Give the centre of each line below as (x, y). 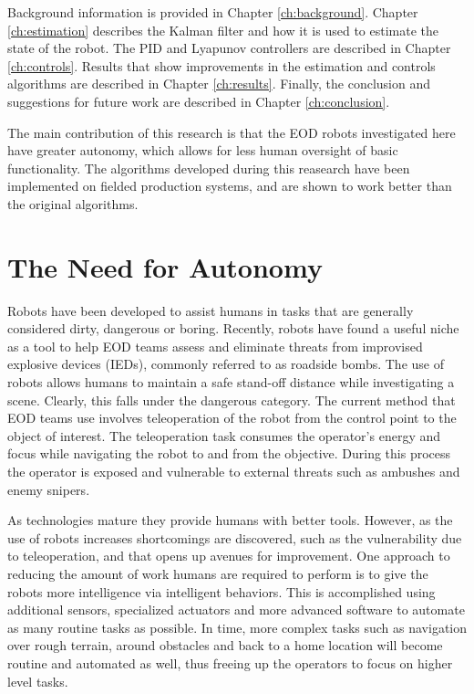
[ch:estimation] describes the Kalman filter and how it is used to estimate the (223, 30)
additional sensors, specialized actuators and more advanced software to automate (236, 610)
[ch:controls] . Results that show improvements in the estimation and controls (222, 65)
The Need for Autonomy (165, 266)
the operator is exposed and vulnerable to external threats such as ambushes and (234, 471)
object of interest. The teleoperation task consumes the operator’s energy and (224, 435)
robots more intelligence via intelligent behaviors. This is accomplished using (222, 591)
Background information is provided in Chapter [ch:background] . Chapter (213, 12)
